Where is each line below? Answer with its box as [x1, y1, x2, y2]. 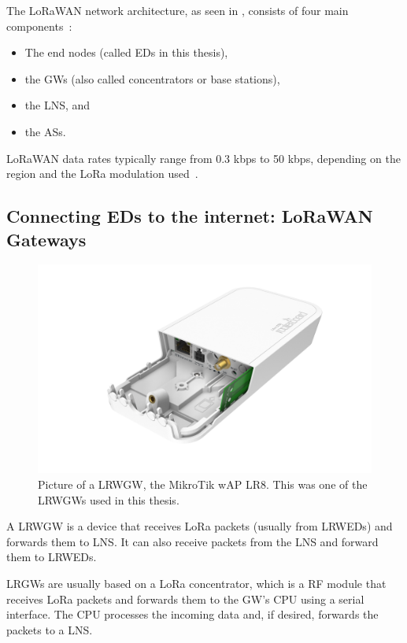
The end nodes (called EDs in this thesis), [24, 44, 228, 61]
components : [6, 17, 72, 34]
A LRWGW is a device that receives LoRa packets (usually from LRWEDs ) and [6, 518, 393, 534]
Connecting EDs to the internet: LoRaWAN [6, 204, 373, 228]
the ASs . [24, 123, 66, 139]
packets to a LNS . [6, 621, 93, 637]
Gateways [6, 227, 87, 251]
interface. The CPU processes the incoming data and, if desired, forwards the [6, 606, 379, 623]
